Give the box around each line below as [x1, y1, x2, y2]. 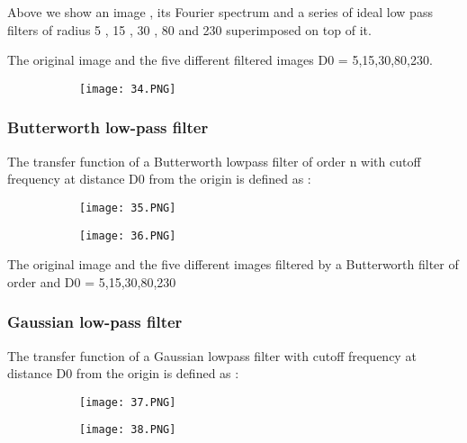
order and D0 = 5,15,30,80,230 [7, 272, 176, 291]
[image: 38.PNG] [79, 423, 176, 437]
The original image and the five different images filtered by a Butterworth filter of [7, 255, 459, 274]
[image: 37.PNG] [79, 395, 176, 409]
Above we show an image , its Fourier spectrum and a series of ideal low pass [7, 3, 433, 21]
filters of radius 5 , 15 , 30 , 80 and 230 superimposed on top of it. [7, 20, 372, 39]
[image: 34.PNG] [79, 82, 176, 95]
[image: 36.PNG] [79, 229, 176, 242]
